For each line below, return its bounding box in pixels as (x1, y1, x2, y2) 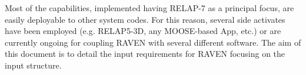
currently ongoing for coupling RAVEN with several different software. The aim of (5, 36, 301, 48)
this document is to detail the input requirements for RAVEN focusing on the (5, 47, 285, 60)
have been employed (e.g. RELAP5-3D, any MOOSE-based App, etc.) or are (5, 25, 281, 37)
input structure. (5, 59, 62, 71)
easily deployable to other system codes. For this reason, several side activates (5, 13, 285, 25)
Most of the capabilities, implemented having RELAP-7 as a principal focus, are (5, 2, 294, 13)
